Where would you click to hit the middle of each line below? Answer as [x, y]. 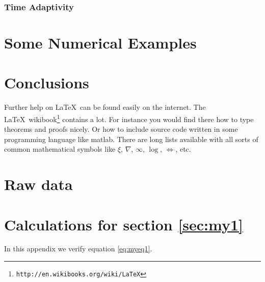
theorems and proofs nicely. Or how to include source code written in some [121, 129]
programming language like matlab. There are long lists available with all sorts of [131, 139]
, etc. [183, 149]
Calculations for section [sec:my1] [124, 224]
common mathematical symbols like [60, 149]
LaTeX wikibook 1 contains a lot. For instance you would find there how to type [129, 118]
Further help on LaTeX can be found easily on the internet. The [105, 107]
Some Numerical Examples [100, 43]
